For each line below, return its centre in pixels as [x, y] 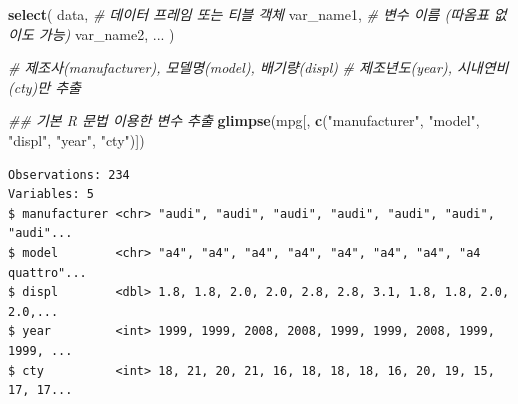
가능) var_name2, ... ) [106, 33]
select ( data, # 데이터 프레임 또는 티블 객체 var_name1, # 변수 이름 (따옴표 [248, 14]
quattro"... [47, 272]
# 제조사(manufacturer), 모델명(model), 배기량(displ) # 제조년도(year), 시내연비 [258, 67]
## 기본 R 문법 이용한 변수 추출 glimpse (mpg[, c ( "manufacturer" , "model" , [244, 120]
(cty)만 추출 [44, 86]
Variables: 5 [51, 194]
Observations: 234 [69, 174]
